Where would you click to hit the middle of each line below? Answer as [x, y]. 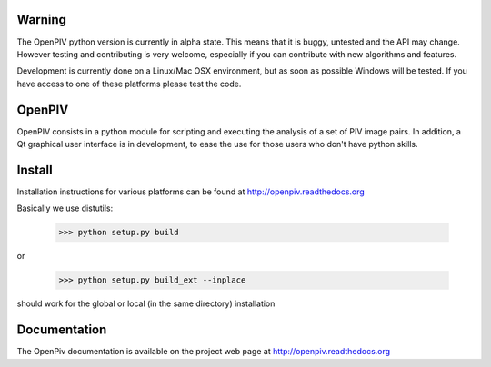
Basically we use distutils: [65, 208]
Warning [42, 20]
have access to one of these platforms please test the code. [129, 84]
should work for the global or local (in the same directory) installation [146, 303]
